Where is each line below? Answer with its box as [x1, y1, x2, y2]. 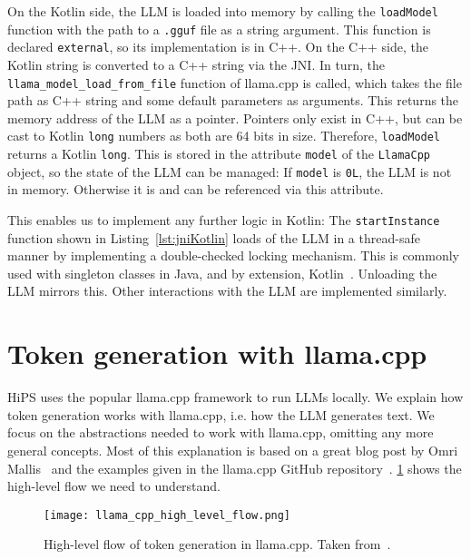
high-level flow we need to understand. [7, 476, 221, 495]
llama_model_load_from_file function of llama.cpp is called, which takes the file [7, 73, 462, 92]
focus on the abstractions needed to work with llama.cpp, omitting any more [7, 423, 434, 442]
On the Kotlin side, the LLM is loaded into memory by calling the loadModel [7, 2, 438, 20]
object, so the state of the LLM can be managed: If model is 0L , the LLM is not [7, 162, 452, 181]
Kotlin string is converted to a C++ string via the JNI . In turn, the [7, 54, 385, 74]
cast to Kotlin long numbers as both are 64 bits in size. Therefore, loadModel [7, 126, 441, 145]
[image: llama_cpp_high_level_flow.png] [44, 508, 291, 522]
